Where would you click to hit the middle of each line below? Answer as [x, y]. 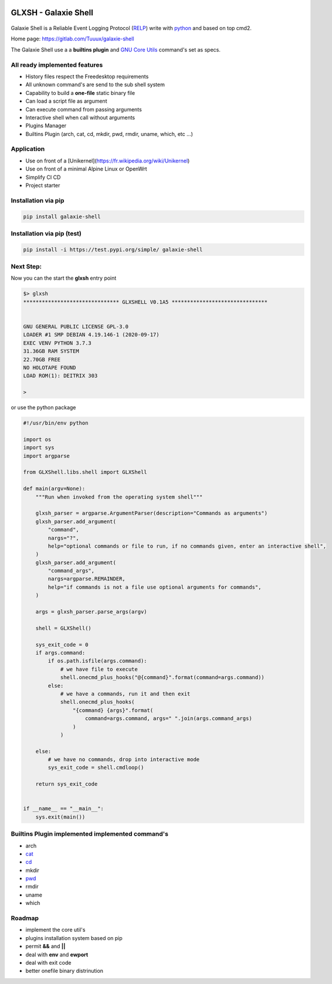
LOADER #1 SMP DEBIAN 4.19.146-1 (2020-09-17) [91, 335]
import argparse [47, 456]
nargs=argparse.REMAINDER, [87, 579]
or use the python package [43, 408]
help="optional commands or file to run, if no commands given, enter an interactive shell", [187, 546]
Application [28, 149]
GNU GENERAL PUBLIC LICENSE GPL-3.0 [76, 326]
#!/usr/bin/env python [56, 423]
